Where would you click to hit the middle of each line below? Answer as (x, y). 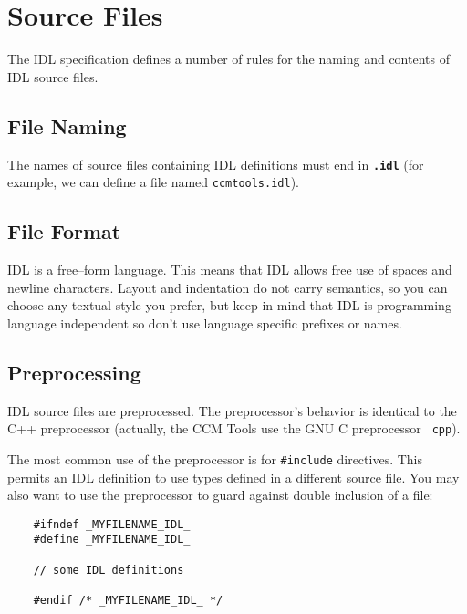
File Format (64, 231)
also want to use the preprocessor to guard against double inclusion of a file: (220, 495)
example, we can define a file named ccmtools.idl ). (153, 182)
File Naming (67, 125)
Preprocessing (74, 372)
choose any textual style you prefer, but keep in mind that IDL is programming (229, 305)
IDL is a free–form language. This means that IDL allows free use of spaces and (230, 270)
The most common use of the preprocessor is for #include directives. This (215, 458)
